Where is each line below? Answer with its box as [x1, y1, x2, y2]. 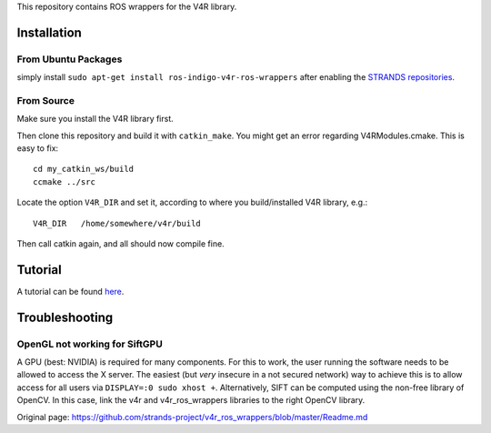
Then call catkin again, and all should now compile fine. [16, 238, 225, 249]
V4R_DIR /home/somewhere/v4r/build [33, 218, 202, 228]
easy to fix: [16, 143, 59, 154]
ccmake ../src [33, 176, 95, 186]
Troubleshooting [16, 309, 114, 325]
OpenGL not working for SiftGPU [16, 337, 163, 350]
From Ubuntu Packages [16, 53, 123, 65]
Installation [16, 25, 82, 40]
